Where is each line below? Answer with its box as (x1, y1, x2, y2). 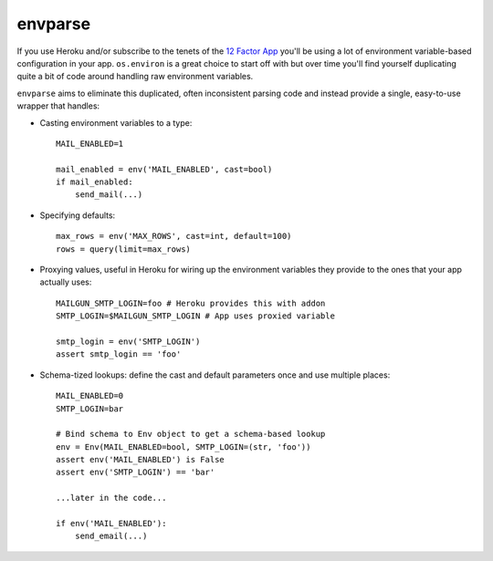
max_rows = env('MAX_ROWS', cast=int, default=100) (56, 231, 292, 242)
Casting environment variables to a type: (39, 117, 193, 128)
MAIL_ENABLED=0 (56, 390, 124, 401)
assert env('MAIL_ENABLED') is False (56, 454, 226, 465)
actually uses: (39, 276, 92, 287)
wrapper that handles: (16, 100, 100, 111)
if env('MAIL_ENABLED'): (56, 518, 167, 529)
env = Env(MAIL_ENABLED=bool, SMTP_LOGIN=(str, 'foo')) (56, 442, 311, 452)
